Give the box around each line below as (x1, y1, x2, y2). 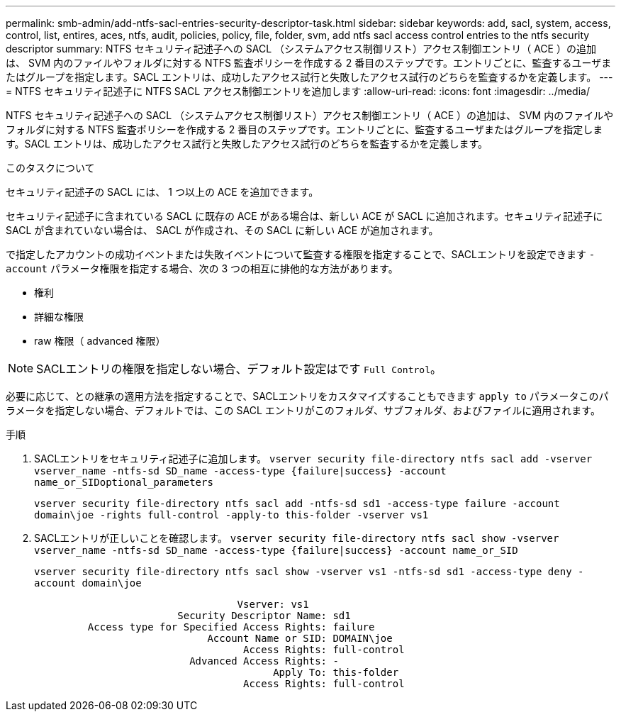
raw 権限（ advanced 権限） (34, 335, 166, 347)
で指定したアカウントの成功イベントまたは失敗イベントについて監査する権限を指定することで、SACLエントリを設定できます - (6, 248, 595, 260)
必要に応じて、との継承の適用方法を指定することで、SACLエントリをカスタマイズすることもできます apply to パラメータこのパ (6, 390, 609, 402)
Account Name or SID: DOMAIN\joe (207, 633, 393, 644)
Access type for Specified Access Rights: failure (87, 621, 375, 633)
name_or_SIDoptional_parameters (34, 477, 213, 488)
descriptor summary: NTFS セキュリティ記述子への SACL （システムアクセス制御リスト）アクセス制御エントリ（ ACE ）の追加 (6, 43, 596, 55)
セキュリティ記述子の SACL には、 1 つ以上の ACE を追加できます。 (6, 186, 319, 198)
